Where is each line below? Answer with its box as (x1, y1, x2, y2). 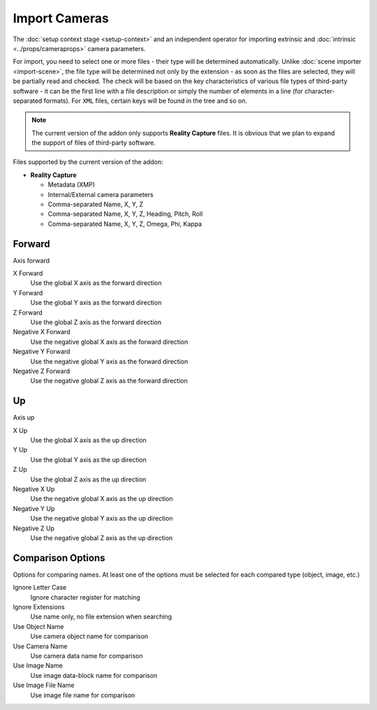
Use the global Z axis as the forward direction (30, 318, 162, 326)
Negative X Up (13, 485, 55, 493)
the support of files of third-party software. (31, 138, 156, 147)
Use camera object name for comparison (30, 632, 149, 641)
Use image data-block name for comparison (30, 671, 158, 679)
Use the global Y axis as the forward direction (30, 298, 162, 307)
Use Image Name (13, 661, 63, 670)
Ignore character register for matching (30, 593, 141, 601)
